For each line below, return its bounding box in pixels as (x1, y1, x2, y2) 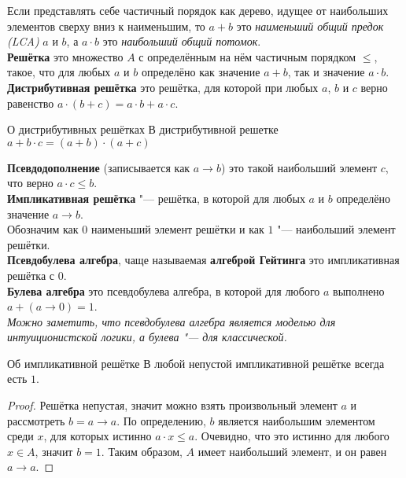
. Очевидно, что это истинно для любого (194, 428, 389, 444)
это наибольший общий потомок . (102, 33, 261, 50)
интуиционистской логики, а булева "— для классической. (7, 329, 287, 345)
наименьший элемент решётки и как (90, 221, 264, 237)
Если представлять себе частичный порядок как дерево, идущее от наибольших (7, 2, 389, 18)
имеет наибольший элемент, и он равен (197, 443, 387, 459)
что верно (7, 175, 54, 191)
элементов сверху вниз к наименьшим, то (7, 17, 205, 34)
